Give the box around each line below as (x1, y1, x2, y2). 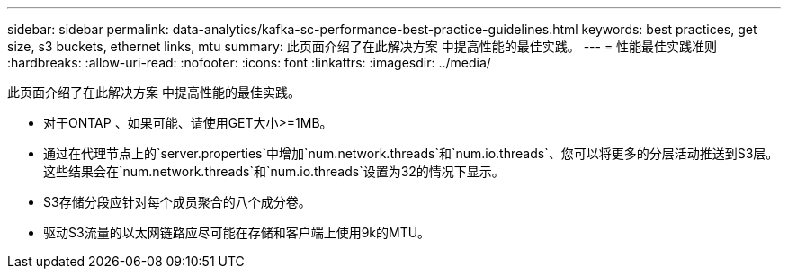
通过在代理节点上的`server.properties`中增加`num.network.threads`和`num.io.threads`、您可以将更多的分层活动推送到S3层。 (43, 146, 779, 161)
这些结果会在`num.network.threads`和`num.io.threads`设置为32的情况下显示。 (43, 164, 505, 179)
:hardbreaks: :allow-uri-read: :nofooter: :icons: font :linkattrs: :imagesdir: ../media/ (7, 55, 491, 70)
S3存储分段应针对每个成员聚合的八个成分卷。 (43, 194, 311, 209)
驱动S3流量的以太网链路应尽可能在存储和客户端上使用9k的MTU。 (43, 225, 431, 240)
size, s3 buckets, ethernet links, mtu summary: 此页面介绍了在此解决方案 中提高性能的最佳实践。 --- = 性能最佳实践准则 (7, 39, 718, 54)
